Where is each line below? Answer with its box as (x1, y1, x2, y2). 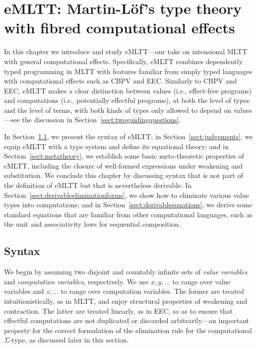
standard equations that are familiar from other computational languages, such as (4, 209, 253, 219)
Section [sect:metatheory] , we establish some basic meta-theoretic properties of (4, 151, 244, 161)
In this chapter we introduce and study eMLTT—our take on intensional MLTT (4, 46, 248, 57)
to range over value (172, 276, 231, 286)
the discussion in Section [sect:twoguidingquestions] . (22, 114, 181, 125)
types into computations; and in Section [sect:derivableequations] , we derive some (4, 199, 253, 210)
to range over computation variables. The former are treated (61, 286, 244, 296)
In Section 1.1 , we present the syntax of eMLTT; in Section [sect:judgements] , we (4, 131, 253, 142)
